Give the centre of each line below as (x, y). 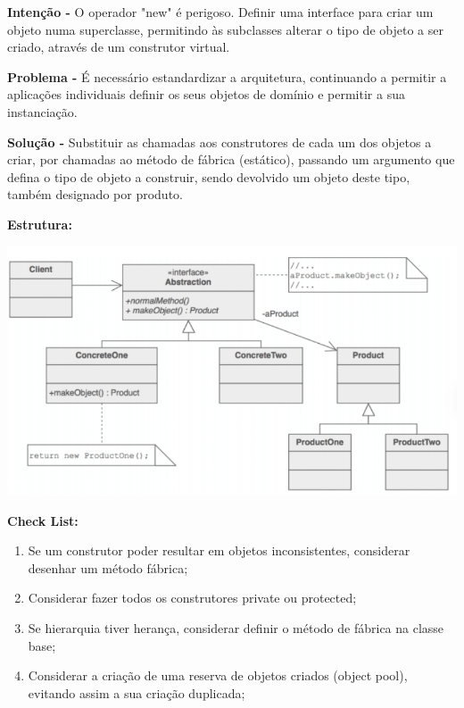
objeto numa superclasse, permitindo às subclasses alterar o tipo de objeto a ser (225, 29)
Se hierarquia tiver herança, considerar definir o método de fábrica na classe (236, 627)
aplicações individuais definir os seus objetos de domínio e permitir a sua (206, 94)
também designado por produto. (95, 194)
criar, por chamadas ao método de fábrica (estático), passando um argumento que (231, 159)
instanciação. (42, 111)
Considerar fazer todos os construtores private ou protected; (192, 598)
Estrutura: (40, 224)
